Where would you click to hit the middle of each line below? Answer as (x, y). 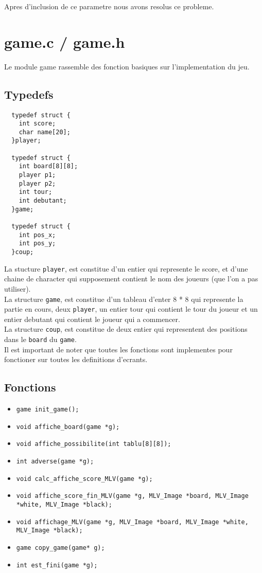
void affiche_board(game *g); (68, 427)
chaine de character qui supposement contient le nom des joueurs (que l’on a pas (131, 279)
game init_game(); (48, 410)
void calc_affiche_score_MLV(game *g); (84, 479)
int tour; (36, 192)
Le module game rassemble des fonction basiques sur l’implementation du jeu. (127, 66)
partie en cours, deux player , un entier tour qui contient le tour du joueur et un (131, 309)
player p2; (37, 183)
